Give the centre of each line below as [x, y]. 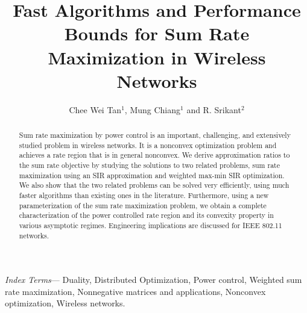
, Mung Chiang [153, 109]
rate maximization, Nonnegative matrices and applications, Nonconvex [135, 291]
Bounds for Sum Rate [157, 33]
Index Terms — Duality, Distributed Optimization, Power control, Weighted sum [153, 280]
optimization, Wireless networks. [65, 303]
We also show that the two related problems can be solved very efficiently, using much [154, 185]
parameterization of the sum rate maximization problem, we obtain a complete [143, 205]
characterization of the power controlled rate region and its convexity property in [146, 215]
